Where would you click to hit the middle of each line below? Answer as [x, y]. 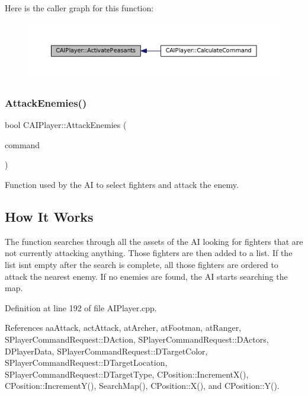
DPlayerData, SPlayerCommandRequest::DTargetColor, [106, 351]
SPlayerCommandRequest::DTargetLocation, [86, 363]
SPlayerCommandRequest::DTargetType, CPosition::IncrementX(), [127, 374]
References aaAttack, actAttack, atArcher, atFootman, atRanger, [123, 328]
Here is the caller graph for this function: [79, 8]
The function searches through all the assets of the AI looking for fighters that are [154, 241]
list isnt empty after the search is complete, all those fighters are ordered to [142, 265]
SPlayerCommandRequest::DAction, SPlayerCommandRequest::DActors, [137, 339]
